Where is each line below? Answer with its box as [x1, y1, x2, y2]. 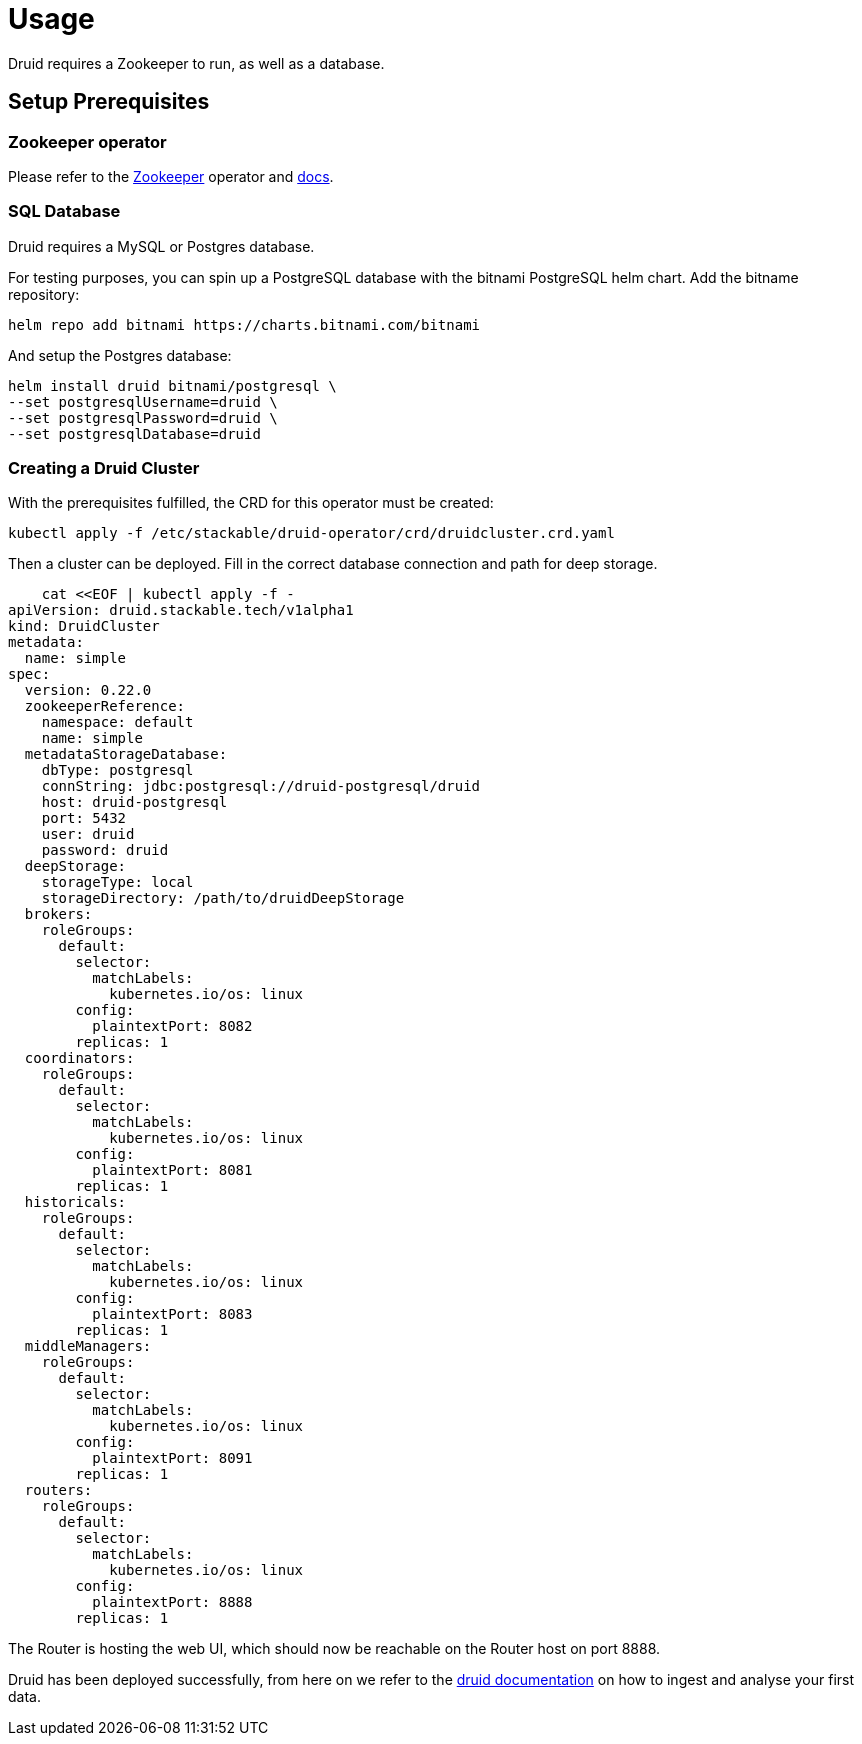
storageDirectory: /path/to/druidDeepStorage [41, 890, 405, 907]
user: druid [41, 826, 135, 843]
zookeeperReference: [24, 698, 186, 715]
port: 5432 [41, 810, 127, 827]
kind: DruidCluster [8, 618, 160, 635]
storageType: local [41, 874, 194, 891]
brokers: [24, 906, 93, 923]
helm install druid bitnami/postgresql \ [8, 377, 337, 394]
